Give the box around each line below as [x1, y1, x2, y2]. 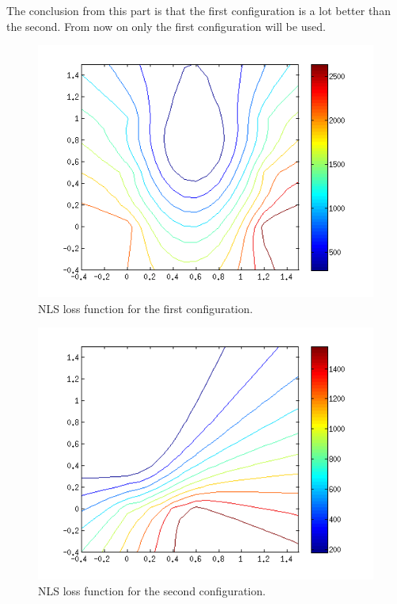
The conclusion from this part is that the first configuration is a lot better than [6, 2, 391, 18]
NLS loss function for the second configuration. [38, 582, 266, 598]
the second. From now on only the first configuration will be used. [6, 17, 326, 34]
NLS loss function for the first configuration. [38, 300, 253, 316]
